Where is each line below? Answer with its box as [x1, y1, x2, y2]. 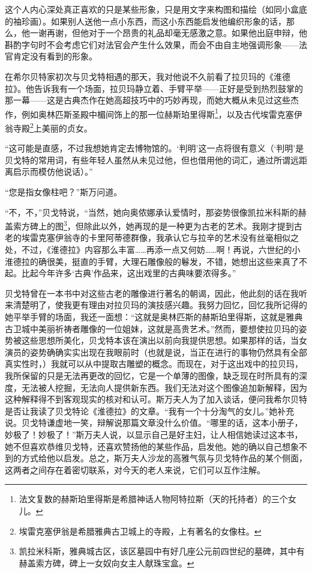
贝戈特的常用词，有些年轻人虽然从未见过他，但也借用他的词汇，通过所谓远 [5, 153, 299, 166]
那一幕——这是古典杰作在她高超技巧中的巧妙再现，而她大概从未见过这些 [5, 94, 290, 106]
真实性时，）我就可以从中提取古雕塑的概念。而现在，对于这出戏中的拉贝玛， [5, 357, 303, 370]
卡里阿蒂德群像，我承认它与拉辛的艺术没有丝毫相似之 [88, 231, 299, 244]
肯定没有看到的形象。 [13, 50, 97, 62]
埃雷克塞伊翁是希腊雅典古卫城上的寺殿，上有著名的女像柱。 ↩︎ [19, 524, 262, 537]
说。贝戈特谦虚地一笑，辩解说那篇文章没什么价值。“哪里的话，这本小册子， [5, 416, 303, 429]
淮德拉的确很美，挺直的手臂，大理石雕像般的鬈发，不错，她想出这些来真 [5, 255, 290, 267]
